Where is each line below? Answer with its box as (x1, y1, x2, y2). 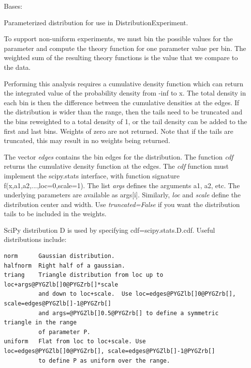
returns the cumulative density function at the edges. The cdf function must (4, 161, 229, 171)
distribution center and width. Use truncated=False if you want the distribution (4, 199, 240, 209)
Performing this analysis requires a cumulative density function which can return (4, 78, 244, 88)
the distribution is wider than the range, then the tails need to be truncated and (4, 107, 243, 117)
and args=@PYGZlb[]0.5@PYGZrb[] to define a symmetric (38, 309, 219, 317)
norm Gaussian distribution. (4, 253, 115, 260)
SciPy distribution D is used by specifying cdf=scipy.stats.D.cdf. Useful (4, 224, 215, 235)
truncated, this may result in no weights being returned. (4, 135, 170, 145)
